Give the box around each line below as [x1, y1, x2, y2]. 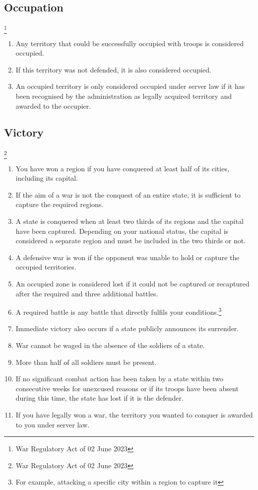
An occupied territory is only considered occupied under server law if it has [15, 81, 245, 91]
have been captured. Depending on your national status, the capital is [15, 225, 229, 236]
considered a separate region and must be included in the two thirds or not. [15, 235, 246, 246]
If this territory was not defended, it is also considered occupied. [15, 64, 211, 74]
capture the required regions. [15, 199, 104, 210]
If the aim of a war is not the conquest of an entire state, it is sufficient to [15, 189, 241, 200]
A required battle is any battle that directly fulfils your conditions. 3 [15, 305, 222, 317]
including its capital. [15, 173, 78, 183]
